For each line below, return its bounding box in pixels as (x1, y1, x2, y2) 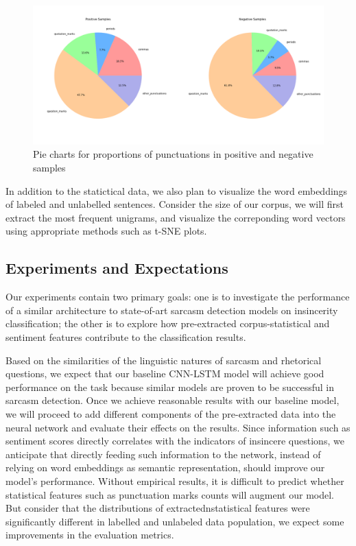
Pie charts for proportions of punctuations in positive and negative (33, 147, 313, 161)
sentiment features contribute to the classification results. (5, 330, 246, 344)
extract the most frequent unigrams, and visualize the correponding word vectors (5, 210, 346, 224)
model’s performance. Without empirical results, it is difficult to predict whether (5, 473, 344, 488)
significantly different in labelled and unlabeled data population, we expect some (5, 514, 344, 528)
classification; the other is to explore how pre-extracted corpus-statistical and (5, 316, 330, 331)
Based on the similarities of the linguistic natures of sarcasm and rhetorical (5, 353, 322, 367)
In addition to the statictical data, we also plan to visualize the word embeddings (5, 183, 348, 198)
